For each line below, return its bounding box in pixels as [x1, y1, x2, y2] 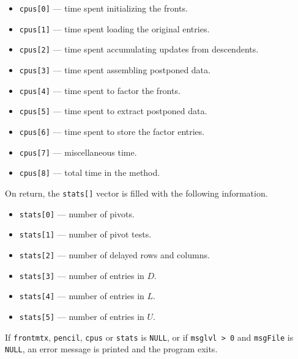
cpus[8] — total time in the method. [19, 166, 160, 179]
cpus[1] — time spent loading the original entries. [19, 22, 210, 35]
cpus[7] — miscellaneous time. [19, 145, 137, 158]
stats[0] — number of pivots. [19, 207, 135, 220]
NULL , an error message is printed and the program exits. [5, 343, 218, 355]
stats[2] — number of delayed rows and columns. [19, 248, 210, 261]
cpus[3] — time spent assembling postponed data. [19, 63, 210, 76]
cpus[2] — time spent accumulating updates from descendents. [19, 43, 259, 56]
